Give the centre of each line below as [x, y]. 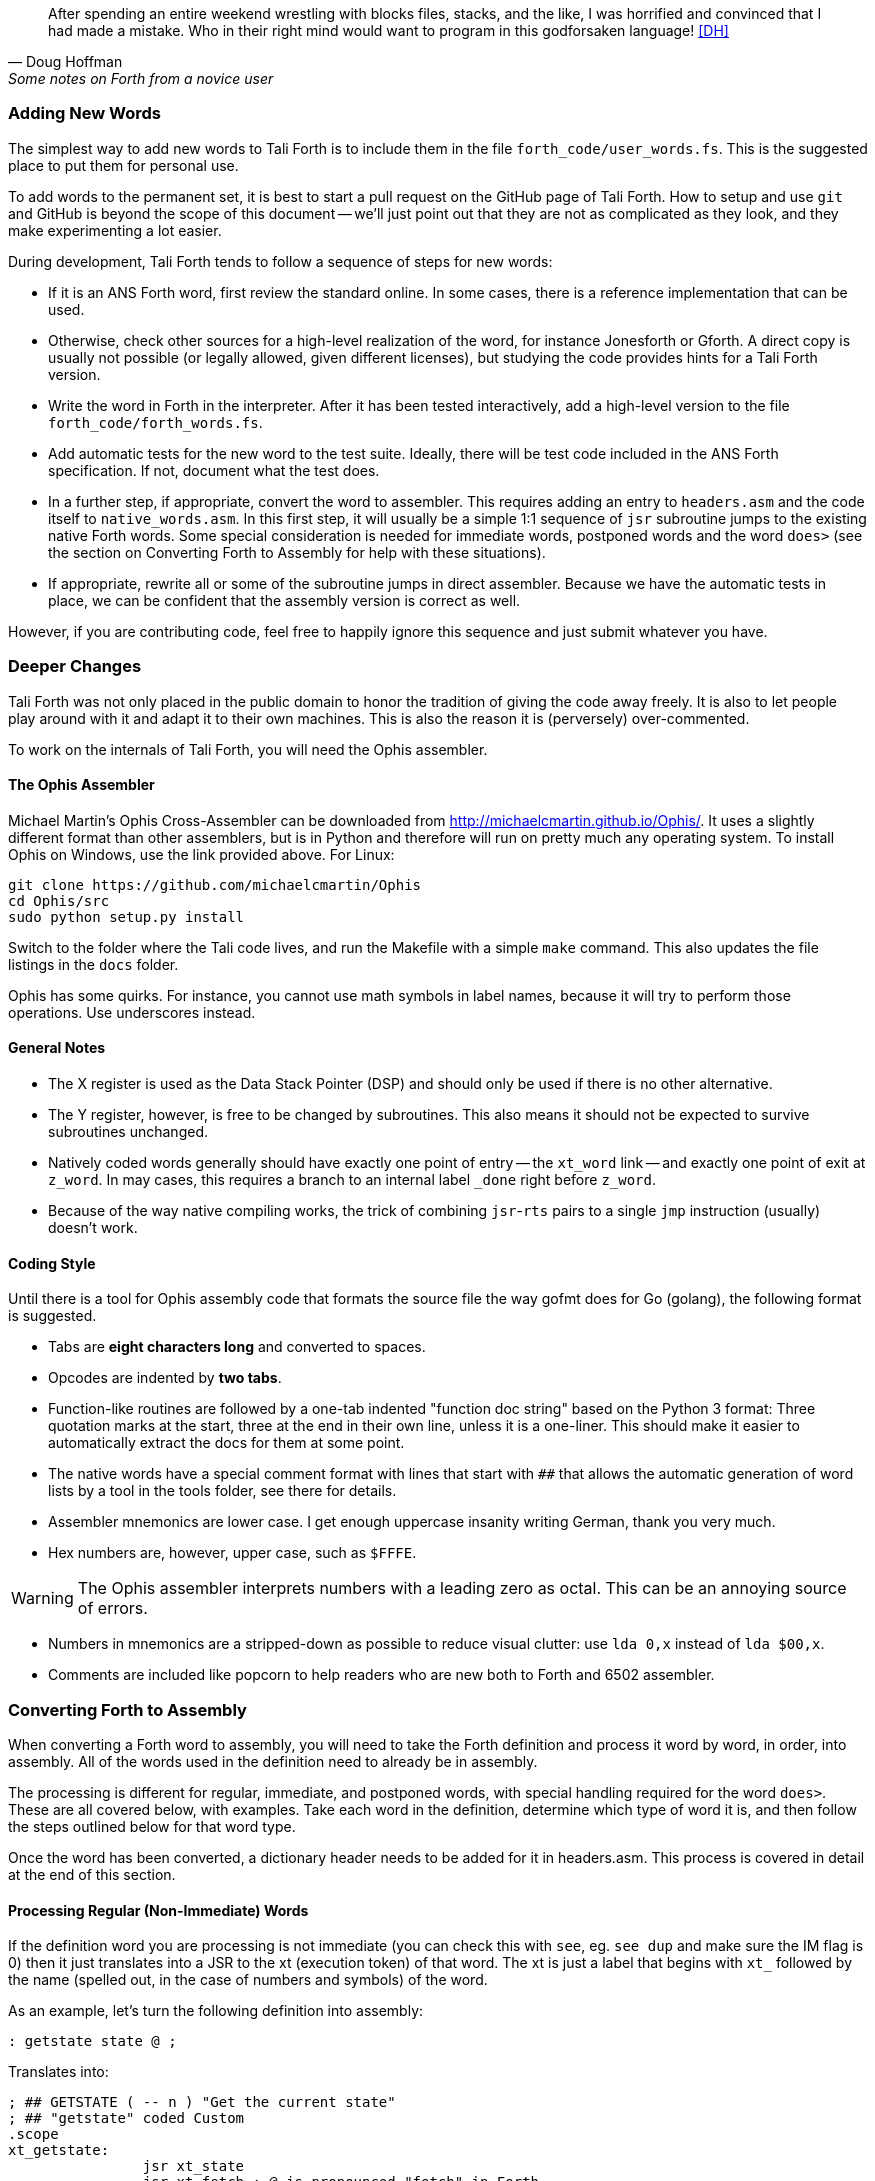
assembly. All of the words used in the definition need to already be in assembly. [273, 1761]
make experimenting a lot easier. [115, 230]
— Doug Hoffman [65, 61]
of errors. [112, 1608]
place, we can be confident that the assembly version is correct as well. [284, 600]
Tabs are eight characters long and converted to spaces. [237, 1347]
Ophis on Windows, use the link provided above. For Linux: [201, 854]
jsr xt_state [193, 2166]
